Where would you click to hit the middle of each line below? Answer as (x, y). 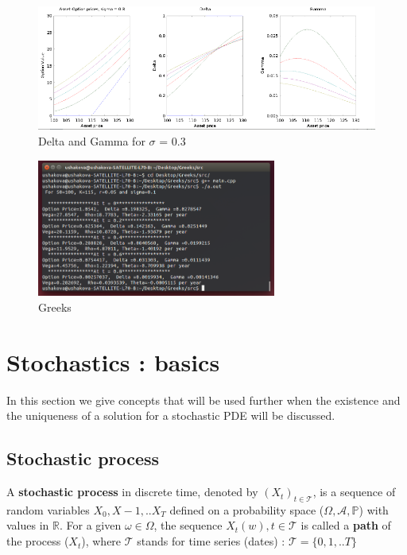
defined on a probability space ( (247, 509)
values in (28, 525)
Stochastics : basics (113, 361)
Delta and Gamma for (92, 140)
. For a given (90, 525)
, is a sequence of (354, 492)
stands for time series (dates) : (211, 541)
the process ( (38, 541)
